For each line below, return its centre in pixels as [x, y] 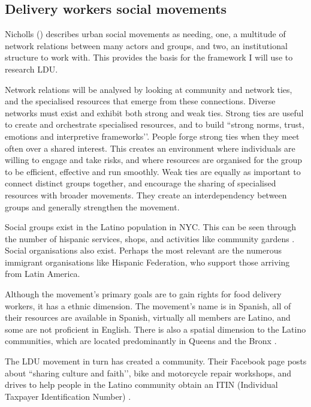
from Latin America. [43, 274]
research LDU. [31, 69]
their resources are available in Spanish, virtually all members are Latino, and [148, 317]
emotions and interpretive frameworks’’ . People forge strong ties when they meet [152, 136]
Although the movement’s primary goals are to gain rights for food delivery [143, 294]
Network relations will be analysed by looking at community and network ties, [149, 89]
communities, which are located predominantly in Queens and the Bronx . [141, 341]
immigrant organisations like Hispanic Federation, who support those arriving [147, 262]
